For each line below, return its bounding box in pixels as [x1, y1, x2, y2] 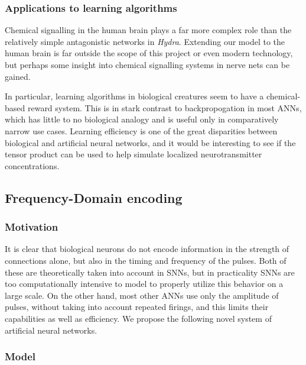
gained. [5, 70, 31, 82]
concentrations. [5, 159, 60, 172]
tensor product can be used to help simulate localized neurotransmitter [5, 148, 262, 160]
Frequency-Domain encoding [5, 188, 183, 206]
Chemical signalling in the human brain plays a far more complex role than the [5, 24, 292, 36]
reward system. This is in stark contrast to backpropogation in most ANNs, [27, 101, 302, 114]
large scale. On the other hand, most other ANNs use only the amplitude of [5, 289, 279, 301]
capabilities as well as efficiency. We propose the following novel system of [5, 312, 272, 324]
